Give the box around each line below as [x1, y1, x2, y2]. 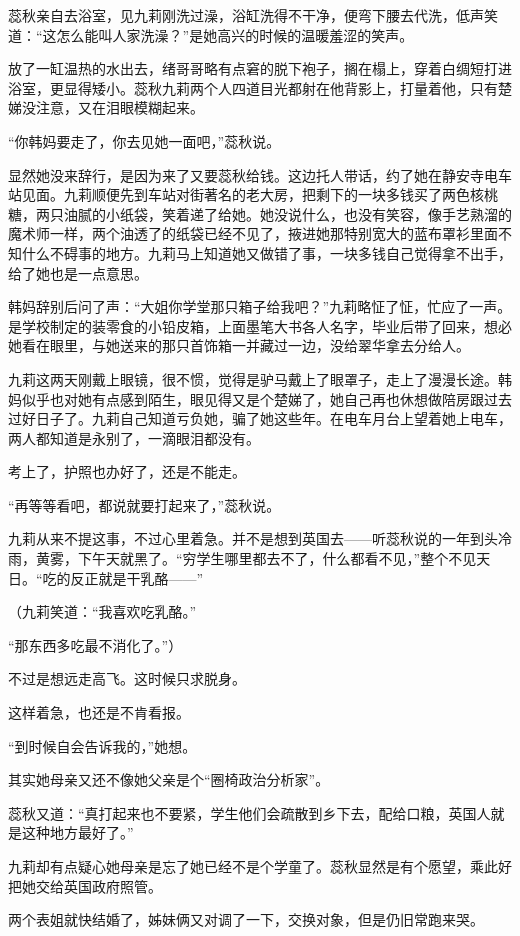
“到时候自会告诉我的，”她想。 [8, 735, 197, 756]
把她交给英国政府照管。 [8, 875, 162, 896]
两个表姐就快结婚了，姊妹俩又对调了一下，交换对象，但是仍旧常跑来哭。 [8, 909, 484, 930]
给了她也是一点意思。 [8, 262, 148, 283]
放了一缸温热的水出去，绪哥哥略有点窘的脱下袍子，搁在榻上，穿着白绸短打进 [8, 58, 512, 79]
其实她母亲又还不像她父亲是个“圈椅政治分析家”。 [8, 769, 330, 790]
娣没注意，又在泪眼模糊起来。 [8, 97, 204, 118]
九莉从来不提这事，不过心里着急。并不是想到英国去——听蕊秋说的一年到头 [8, 528, 498, 549]
